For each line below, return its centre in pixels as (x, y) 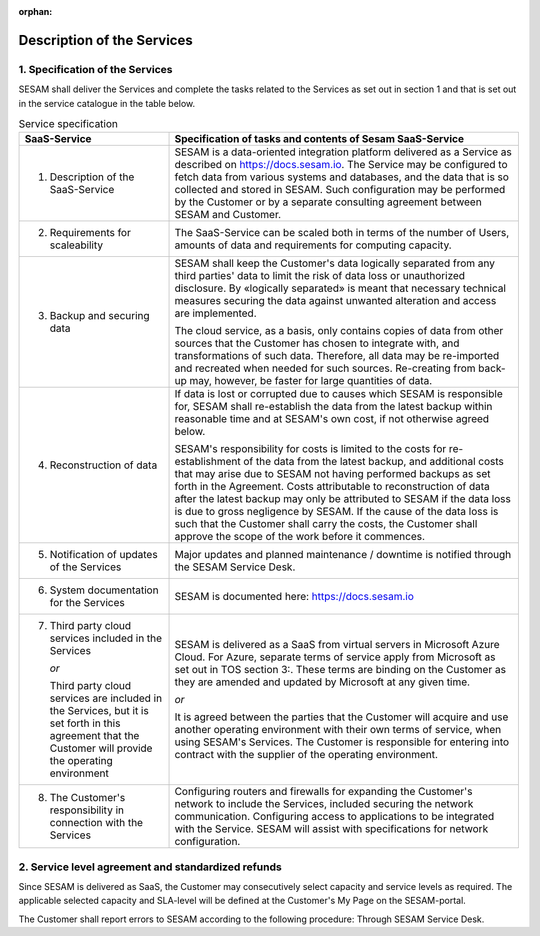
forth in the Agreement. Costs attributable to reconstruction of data (332, 487)
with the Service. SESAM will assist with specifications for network (331, 829)
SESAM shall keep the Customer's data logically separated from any (334, 263)
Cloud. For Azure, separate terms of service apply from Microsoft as (335, 657)
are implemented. (215, 313)
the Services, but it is (99, 711)
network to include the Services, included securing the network (324, 804)
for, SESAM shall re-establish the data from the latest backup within (333, 407)
